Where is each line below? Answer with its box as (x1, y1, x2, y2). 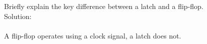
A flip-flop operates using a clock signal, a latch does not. (4, 30, 181, 40)
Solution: (4, 10, 32, 21)
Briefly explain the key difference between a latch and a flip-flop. (4, 1, 203, 11)
